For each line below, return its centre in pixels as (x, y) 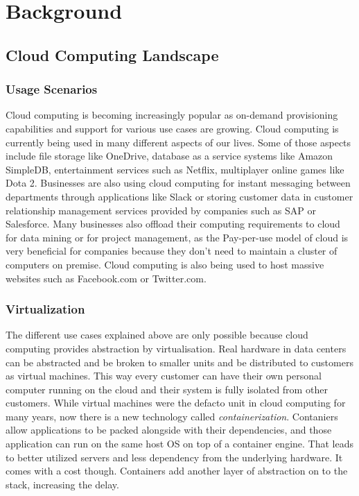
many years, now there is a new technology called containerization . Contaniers (172, 416)
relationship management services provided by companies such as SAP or (161, 210)
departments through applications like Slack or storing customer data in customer (179, 196)
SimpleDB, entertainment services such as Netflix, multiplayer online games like (175, 169)
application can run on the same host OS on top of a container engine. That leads (179, 444)
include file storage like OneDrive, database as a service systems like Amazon (169, 156)
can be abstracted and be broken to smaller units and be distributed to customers (179, 362)
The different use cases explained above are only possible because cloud (157, 335)
